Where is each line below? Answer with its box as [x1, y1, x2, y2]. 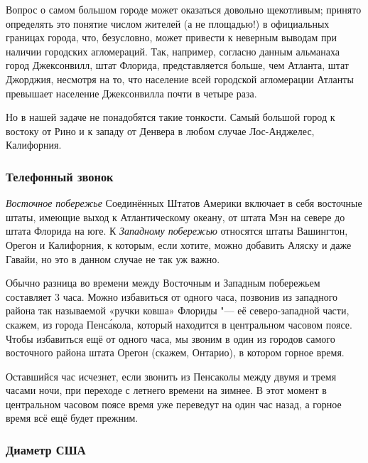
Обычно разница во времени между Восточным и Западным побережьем [6, 275, 320, 290]
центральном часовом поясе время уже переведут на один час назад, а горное [6, 396, 342, 411]
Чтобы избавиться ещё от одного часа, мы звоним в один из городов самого [6, 331, 335, 346]
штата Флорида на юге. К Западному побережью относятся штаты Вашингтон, [6, 223, 348, 238]
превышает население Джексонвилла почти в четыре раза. [6, 85, 257, 100]
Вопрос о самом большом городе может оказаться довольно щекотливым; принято [6, 2, 362, 16]
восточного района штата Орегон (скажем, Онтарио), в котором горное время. [6, 345, 345, 360]
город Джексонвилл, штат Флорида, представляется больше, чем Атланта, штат [6, 58, 349, 73]
